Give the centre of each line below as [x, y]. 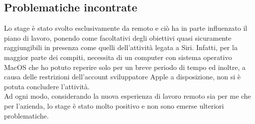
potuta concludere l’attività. [47, 86]
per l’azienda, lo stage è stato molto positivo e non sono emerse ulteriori [114, 105]
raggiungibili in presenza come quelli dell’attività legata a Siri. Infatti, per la [121, 47]
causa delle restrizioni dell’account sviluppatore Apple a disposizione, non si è [123, 77]
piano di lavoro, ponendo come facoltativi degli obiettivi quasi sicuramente [118, 37]
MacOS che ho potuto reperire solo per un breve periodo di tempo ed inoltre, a [125, 67]
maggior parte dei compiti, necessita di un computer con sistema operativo [118, 57]
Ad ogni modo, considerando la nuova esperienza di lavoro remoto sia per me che [127, 96]
